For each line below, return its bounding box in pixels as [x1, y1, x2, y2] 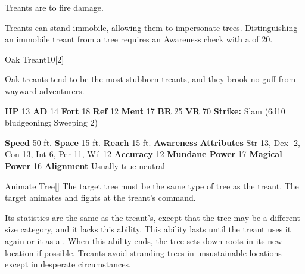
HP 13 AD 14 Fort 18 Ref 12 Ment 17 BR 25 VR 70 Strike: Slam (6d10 [5, 104, 285, 117]
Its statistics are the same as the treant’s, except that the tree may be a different [5, 211, 301, 223]
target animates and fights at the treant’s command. [5, 191, 196, 204]
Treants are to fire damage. [5, 1, 104, 13]
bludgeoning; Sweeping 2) [5, 116, 98, 129]
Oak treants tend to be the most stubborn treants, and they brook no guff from [5, 73, 296, 85]
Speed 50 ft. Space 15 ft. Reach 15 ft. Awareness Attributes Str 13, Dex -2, [5, 136, 300, 148]
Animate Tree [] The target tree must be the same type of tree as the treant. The [5, 179, 299, 192]
